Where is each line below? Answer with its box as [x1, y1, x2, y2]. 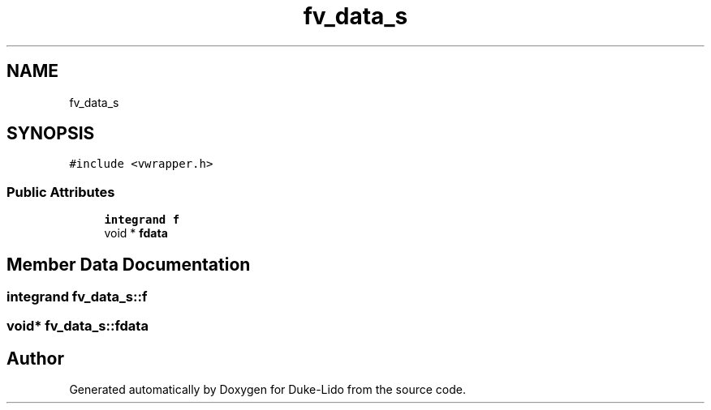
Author [6, 348, 64, 369]
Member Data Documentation [6, 254, 251, 275]
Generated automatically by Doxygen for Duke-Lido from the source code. [69, 382, 466, 397]
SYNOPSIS [6, 123, 95, 144]
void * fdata [104, 226, 168, 241]
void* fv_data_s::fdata [6, 318, 149, 335]
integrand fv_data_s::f [6, 288, 148, 305]
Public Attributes [6, 183, 115, 200]
